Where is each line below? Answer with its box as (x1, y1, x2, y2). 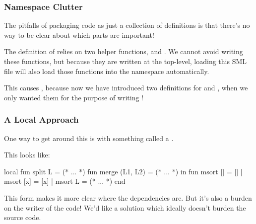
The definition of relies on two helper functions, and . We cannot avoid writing (4, 46, 243, 57)
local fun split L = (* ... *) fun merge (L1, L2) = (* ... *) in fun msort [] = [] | (4, 166, 243, 176)
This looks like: (4, 149, 50, 160)
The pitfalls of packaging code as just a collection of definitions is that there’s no (4, 20, 250, 30)
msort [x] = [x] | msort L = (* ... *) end (4, 176, 126, 186)
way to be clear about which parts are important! (4, 29, 154, 40)
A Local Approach (4, 113, 79, 126)
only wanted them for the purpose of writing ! (4, 92, 143, 102)
